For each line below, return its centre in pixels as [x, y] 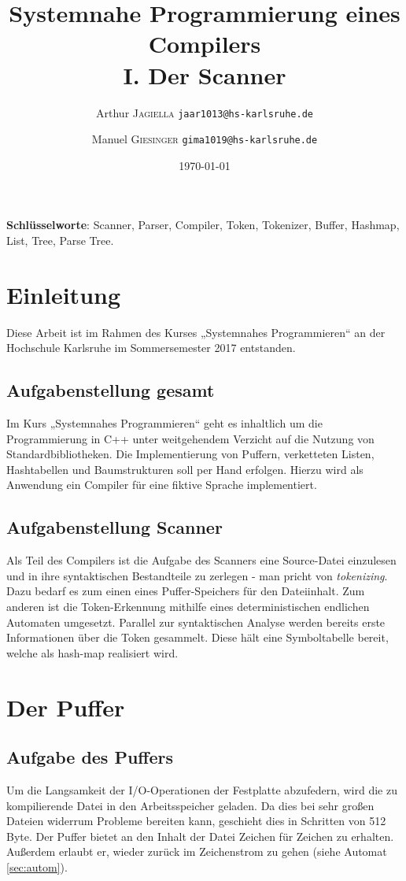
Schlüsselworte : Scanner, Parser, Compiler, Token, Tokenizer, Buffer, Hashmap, [203, 225]
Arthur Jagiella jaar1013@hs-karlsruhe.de [205, 112]
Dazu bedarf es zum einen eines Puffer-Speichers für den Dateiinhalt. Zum [186, 591]
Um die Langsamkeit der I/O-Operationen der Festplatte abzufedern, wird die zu [202, 790]
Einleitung [64, 294]
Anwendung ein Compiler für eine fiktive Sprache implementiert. [162, 485]
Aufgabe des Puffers [90, 757]
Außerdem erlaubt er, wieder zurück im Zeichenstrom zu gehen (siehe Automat [197, 851]
